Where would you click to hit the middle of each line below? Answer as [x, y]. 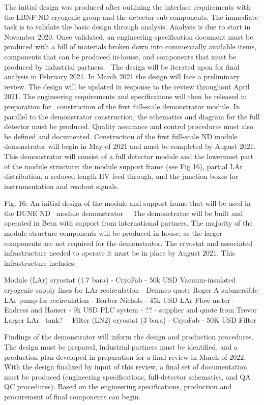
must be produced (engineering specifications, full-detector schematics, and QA [127, 376]
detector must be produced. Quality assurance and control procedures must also [129, 126]
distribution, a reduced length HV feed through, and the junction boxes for [121, 176]
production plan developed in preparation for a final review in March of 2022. [125, 356]
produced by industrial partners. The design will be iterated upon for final [122, 66]
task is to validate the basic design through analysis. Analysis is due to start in [127, 27]
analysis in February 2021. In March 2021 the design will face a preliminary [122, 76]
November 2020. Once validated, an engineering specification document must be [129, 36]
